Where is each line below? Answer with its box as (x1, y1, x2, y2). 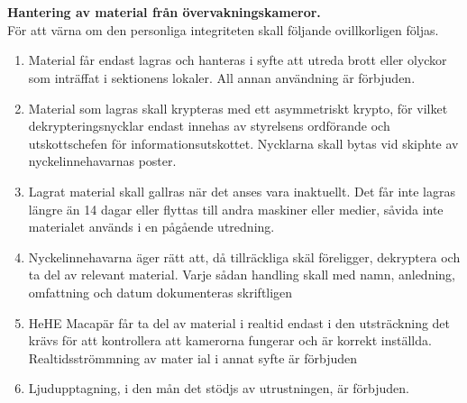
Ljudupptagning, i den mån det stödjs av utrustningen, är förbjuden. (28, 379, 410, 398)
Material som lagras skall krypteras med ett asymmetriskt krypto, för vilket (28, 98, 448, 117)
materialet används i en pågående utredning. (28, 217, 275, 236)
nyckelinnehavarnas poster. (28, 151, 177, 170)
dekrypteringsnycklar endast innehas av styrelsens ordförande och (28, 116, 390, 135)
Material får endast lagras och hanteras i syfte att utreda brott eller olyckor (28, 50, 447, 69)
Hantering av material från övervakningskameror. (7, 3, 321, 22)
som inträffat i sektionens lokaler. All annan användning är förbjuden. (28, 68, 416, 87)
